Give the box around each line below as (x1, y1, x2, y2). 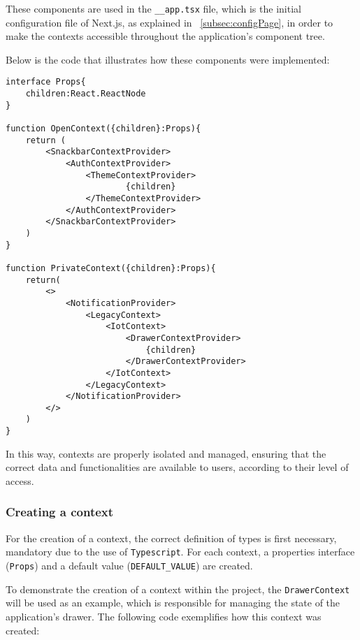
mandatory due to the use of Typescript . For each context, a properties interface (6, 544, 355, 559)
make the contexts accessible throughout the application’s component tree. (6, 29, 325, 43)
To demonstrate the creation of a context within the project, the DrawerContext (6, 581, 350, 596)
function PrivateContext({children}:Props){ (6, 263, 216, 273)
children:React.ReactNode (25, 89, 146, 99)
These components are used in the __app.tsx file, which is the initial (6, 1, 301, 15)
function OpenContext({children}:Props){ (6, 124, 201, 134)
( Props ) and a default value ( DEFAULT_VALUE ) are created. (6, 558, 253, 573)
